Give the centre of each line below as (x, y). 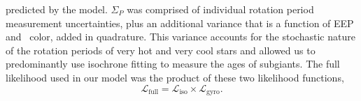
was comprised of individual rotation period (220, 9)
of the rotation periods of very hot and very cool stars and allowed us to (161, 50)
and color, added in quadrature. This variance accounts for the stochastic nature (180, 37)
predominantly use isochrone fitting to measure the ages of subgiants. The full (173, 64)
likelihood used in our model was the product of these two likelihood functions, (175, 77)
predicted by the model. (57, 9)
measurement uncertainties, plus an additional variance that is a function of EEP (180, 23)
